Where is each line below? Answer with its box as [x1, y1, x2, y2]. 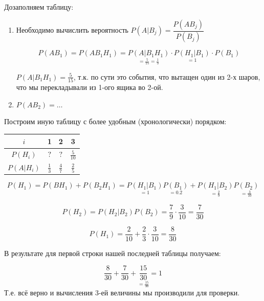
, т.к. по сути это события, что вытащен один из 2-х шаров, [73, 71, 260, 82]
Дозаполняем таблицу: [4, 2, 74, 12]
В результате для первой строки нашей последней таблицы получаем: [4, 247, 221, 258]
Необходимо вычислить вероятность [16, 25, 128, 35]
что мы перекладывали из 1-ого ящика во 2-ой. [16, 82, 163, 92]
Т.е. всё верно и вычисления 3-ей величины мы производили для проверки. [4, 287, 240, 297]
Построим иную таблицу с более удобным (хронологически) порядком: [4, 116, 227, 127]
